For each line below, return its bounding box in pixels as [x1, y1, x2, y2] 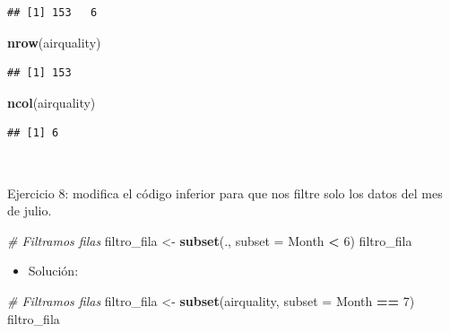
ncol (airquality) [7, 92, 96, 111]
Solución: [28, 261, 79, 280]
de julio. [7, 201, 52, 220]
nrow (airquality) [7, 32, 101, 51]
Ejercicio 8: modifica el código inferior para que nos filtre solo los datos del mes [7, 183, 443, 202]
